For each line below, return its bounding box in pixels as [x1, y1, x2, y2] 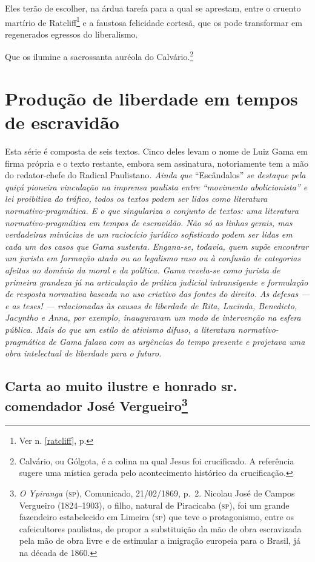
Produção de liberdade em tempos [5, 85, 298, 110]
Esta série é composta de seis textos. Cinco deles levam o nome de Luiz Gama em [5, 145, 308, 157]
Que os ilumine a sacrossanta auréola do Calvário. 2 [5, 49, 194, 63]
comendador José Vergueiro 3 [5, 394, 188, 415]
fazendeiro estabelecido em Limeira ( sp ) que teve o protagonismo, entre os [19, 510, 294, 523]
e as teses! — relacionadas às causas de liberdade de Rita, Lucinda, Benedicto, [5, 299, 297, 312]
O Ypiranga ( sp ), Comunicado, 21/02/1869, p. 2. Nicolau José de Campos [19, 487, 295, 500]
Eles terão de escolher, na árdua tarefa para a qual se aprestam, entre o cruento [5, 2, 301, 14]
